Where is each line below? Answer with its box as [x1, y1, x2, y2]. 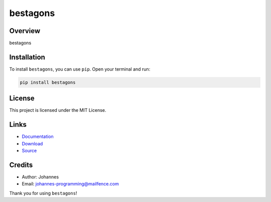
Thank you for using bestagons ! [9, 190, 77, 196]
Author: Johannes [22, 174, 59, 180]
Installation [9, 53, 45, 61]
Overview [9, 27, 41, 35]
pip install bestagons [20, 79, 76, 85]
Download [22, 140, 43, 146]
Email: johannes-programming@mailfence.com [22, 181, 119, 187]
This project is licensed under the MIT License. [9, 107, 106, 113]
